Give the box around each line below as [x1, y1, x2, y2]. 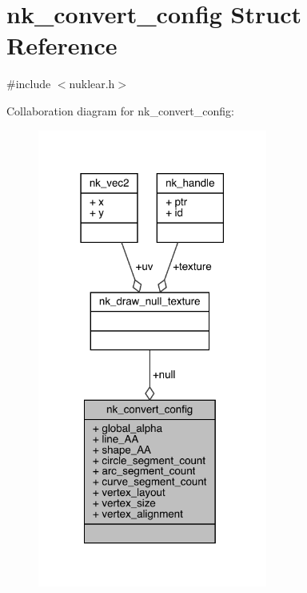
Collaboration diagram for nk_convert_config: [6, 102, 234, 119]
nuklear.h [69, 75, 115, 92]
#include [6, 75, 51, 92]
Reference [6, 29, 118, 62]
